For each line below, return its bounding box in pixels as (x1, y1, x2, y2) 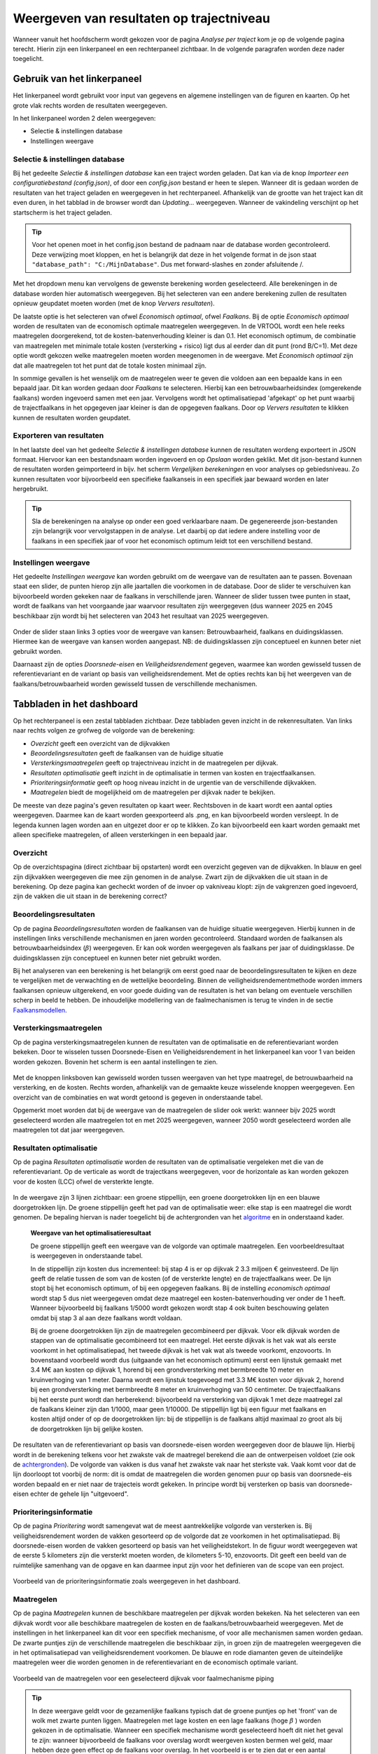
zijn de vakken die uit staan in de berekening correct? (13, 892, 167, 901)
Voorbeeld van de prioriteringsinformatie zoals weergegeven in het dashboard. (13, 1577, 241, 1586)
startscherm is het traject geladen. (13, 208, 112, 217)
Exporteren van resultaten (13, 431, 104, 441)
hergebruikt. (13, 485, 49, 493)
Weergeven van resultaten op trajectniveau (13, 11, 271, 26)
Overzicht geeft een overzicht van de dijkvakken (30, 739, 171, 747)
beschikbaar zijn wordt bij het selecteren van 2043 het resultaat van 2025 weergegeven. (13, 611, 269, 620)
